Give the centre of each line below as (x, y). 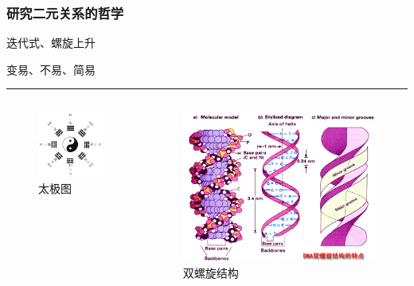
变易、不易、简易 (51, 69)
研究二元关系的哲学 (65, 12)
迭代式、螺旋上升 (51, 43)
